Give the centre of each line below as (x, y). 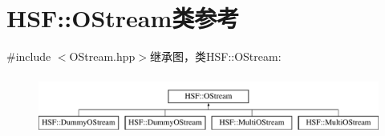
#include (29, 56)
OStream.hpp (102, 56)
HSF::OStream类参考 (123, 18)
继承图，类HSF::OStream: (215, 56)
